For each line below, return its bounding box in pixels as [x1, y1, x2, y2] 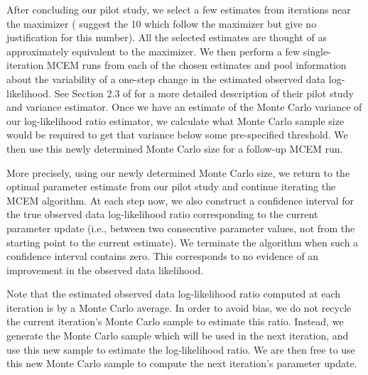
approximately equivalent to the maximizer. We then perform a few [6, 43, 301, 58]
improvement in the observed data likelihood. [6, 262, 204, 277]
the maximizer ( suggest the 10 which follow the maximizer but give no [6, 16, 317, 31]
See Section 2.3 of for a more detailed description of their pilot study [54, 85, 354, 100]
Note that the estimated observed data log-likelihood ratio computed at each [6, 286, 340, 301]
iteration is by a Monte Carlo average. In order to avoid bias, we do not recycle [6, 300, 352, 315]
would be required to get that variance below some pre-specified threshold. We [6, 127, 348, 142]
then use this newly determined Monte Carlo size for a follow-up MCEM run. [6, 141, 343, 156]
